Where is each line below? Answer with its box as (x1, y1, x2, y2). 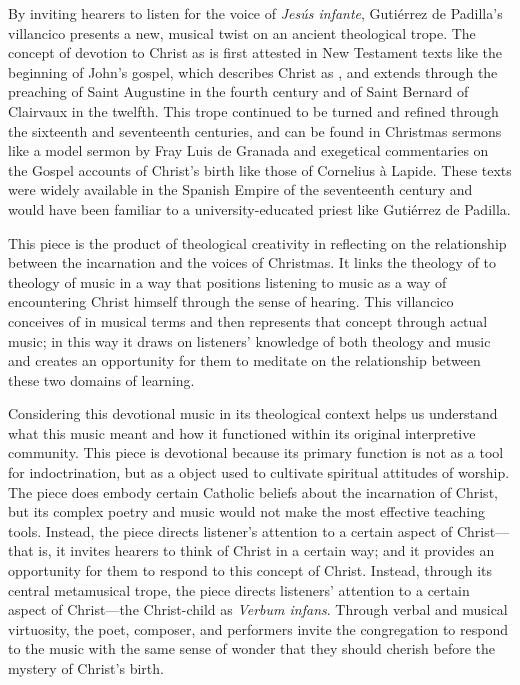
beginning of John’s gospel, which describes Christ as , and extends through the (8, 61, 498, 82)
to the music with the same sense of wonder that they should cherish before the (8, 638, 496, 659)
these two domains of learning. (8, 369, 195, 390)
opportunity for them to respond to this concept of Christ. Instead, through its (8, 560, 493, 581)
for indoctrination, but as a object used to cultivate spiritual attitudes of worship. (8, 462, 510, 483)
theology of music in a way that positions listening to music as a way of (8, 271, 447, 292)
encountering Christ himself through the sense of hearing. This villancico (8, 291, 454, 312)
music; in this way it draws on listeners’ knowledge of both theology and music (8, 330, 491, 351)
